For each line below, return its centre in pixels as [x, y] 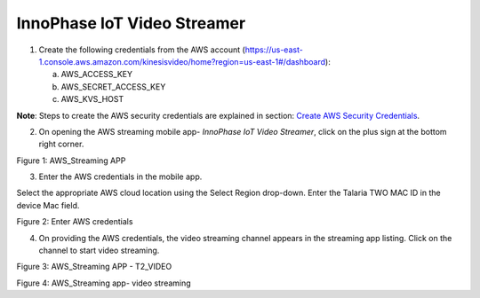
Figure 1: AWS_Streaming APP [71, 161]
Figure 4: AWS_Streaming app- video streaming [104, 283]
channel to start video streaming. [99, 251]
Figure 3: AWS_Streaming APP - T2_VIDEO [94, 267]
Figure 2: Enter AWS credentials [75, 222]
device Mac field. [48, 205]
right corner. [61, 144]
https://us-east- [274, 50]
